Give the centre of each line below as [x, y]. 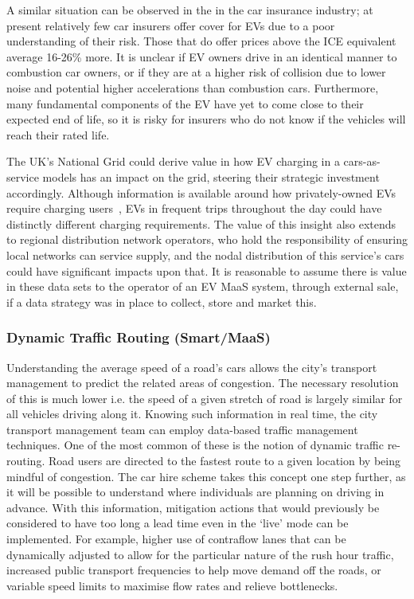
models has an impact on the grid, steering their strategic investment [211, 176]
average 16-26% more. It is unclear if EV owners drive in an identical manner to [202, 56]
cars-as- [362, 161]
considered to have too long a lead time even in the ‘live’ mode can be [178, 523]
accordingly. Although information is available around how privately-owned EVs [201, 192]
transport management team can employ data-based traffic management [182, 429]
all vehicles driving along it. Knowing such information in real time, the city [192, 414]
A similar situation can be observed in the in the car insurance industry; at [190, 10]
